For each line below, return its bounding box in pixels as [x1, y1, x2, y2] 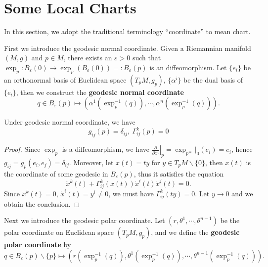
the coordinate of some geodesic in [4, 168, 108, 178]
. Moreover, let [69, 157, 114, 167]
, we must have [108, 188, 154, 198]
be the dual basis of [183, 74, 243, 85]
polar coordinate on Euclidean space [4, 227, 114, 237]
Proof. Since [4, 144, 41, 154]
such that [132, 52, 161, 63]
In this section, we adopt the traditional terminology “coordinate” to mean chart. [4, 26, 251, 37]
